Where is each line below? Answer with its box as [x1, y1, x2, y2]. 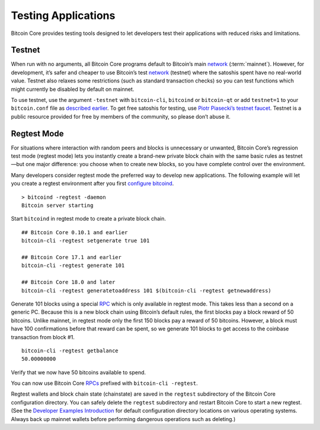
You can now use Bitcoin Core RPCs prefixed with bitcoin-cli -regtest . [11, 380, 198, 387]
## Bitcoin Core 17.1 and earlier [21, 254, 121, 260]
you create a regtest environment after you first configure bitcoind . [11, 180, 174, 187]
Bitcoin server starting [21, 202, 94, 209]
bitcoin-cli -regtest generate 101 [21, 262, 125, 269]
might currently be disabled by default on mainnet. [11, 85, 135, 93]
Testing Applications [11, 9, 116, 22]
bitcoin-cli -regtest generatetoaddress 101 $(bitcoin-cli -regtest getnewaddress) [21, 287, 272, 294]
